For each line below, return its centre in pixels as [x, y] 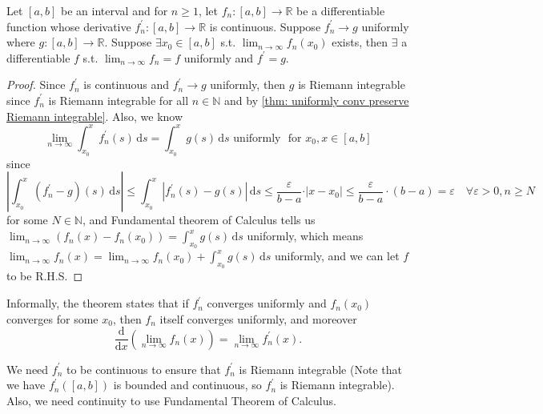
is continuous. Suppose [265, 26]
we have [26, 385]
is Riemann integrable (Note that [320, 369]
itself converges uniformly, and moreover [258, 318]
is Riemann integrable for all [119, 100]
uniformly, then [248, 84]
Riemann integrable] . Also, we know [95, 116]
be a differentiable [341, 10]
